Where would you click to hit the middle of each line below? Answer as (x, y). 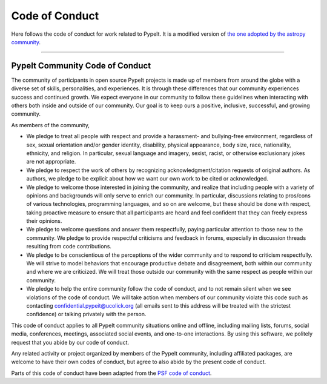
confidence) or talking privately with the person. (86, 314)
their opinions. (44, 221)
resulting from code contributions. (69, 247)
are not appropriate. (51, 162)
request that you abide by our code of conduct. (70, 342)
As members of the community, (51, 125)
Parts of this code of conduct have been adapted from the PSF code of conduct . (111, 373)
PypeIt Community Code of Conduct (81, 66)
